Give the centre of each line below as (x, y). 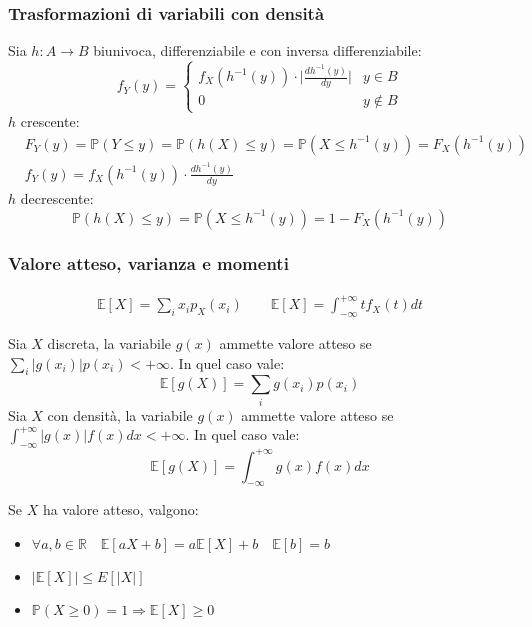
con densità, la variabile (120, 414)
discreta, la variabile (109, 343)
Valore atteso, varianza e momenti (148, 263)
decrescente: (57, 197)
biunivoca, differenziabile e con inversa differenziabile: (257, 50)
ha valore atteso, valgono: (120, 509)
